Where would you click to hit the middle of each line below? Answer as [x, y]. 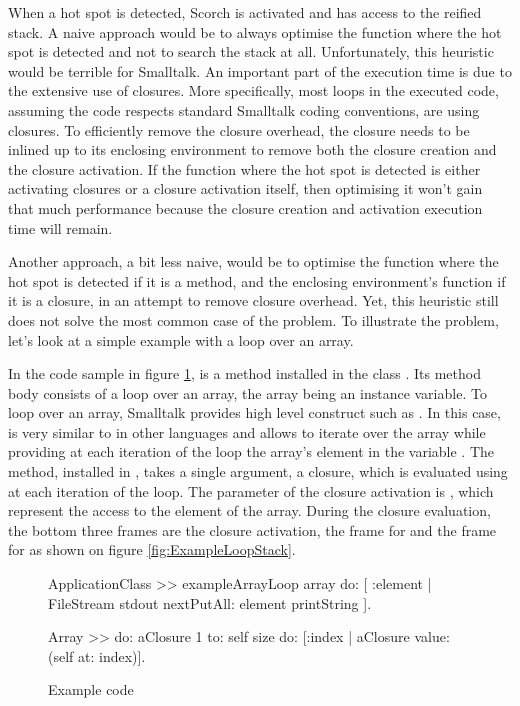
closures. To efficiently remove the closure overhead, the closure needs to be [239, 129]
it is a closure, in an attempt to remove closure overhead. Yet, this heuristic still [253, 300]
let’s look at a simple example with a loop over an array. [181, 339]
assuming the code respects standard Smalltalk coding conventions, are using [244, 109]
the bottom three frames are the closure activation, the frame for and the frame [252, 529]
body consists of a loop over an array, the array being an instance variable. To [247, 392]
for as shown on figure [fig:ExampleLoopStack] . [152, 549]
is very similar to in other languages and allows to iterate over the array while [247, 431]
